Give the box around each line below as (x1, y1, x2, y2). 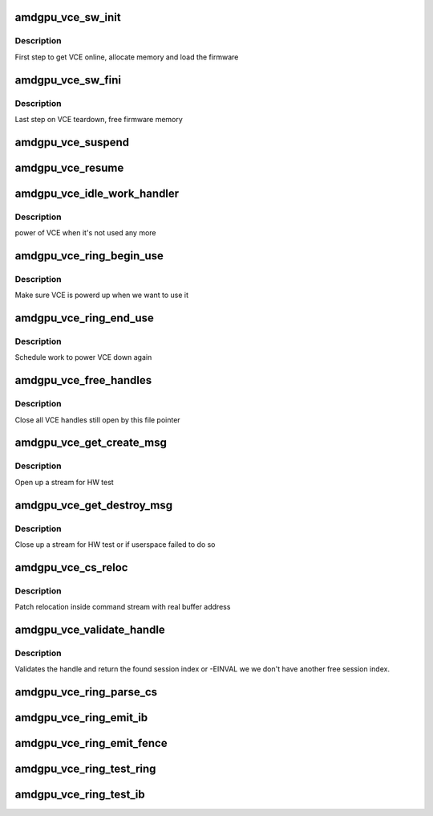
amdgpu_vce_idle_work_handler (14, 186, 180, 200)
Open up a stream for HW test (14, 477, 114, 487)
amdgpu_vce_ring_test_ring (14, 762, 156, 776)
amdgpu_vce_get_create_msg (14, 436, 168, 450)
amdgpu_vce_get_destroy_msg (14, 498, 172, 512)
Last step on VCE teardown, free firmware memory (14, 114, 184, 124)
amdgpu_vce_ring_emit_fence (14, 736, 168, 750)
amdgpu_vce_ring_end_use (14, 312, 154, 325)
